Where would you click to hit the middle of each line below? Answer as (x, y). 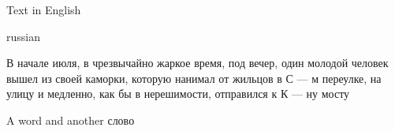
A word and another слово (71, 120)
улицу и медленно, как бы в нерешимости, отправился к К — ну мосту (178, 94)
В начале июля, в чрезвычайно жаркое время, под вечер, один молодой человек (197, 63)
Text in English (44, 9)
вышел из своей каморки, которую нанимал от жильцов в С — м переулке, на (194, 78)
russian (23, 36)
